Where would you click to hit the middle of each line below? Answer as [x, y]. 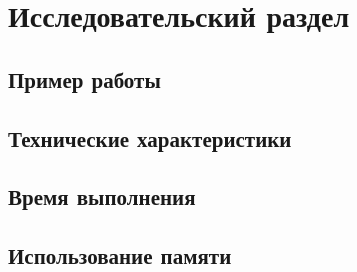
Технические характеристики [150, 137]
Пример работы [84, 78]
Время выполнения [102, 196]
